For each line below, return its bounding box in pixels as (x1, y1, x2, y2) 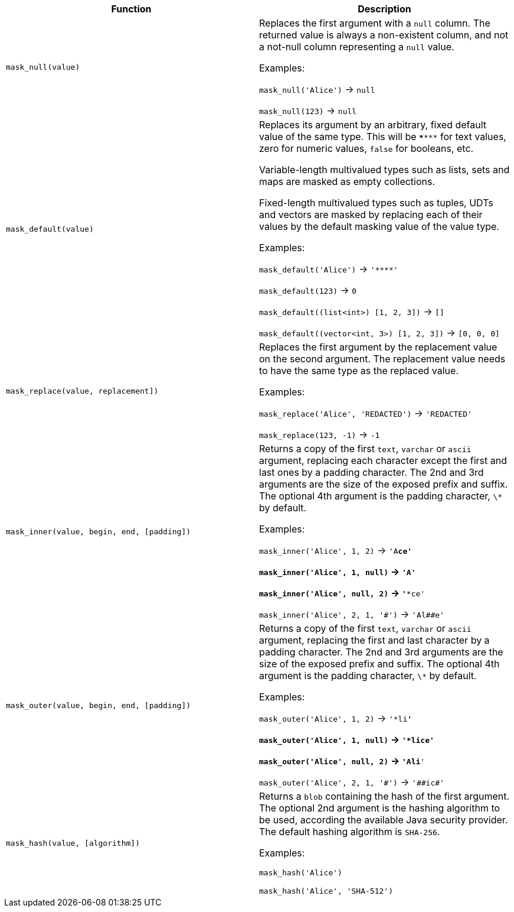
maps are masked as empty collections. (259, 176, 436, 187)
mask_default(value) (6, 224, 94, 233)
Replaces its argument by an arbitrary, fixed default (259, 119, 487, 131)
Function (111, 3, 152, 15)
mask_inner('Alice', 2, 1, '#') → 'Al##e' (259, 608, 444, 620)
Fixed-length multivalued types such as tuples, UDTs (259, 197, 493, 209)
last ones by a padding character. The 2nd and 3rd (259, 466, 484, 478)
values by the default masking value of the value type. (259, 220, 499, 232)
